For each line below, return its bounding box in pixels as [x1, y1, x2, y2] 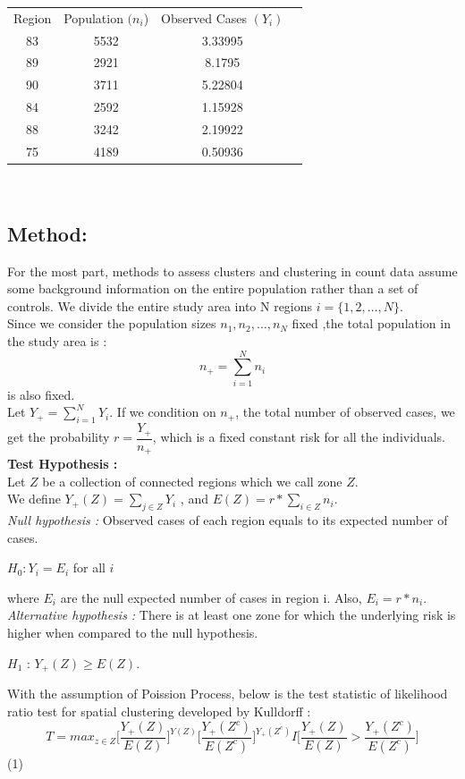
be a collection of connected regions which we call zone [42, 471, 342, 490]
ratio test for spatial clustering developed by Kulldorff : [7, 701, 311, 720]
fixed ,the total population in [292, 314, 451, 333]
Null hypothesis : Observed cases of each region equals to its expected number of [7, 511, 448, 529]
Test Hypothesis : [7, 454, 118, 473]
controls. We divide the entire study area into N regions [7, 296, 313, 315]
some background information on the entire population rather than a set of [7, 279, 418, 298]
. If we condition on [109, 402, 216, 421]
